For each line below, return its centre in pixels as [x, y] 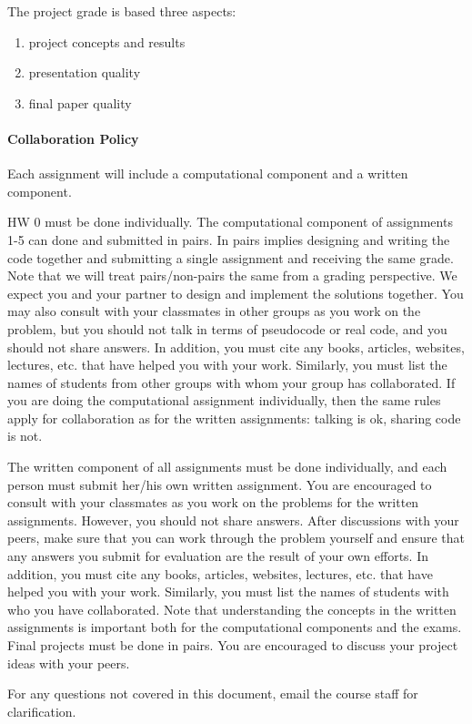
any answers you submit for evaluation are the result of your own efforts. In [218, 556]
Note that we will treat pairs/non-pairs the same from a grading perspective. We [232, 275]
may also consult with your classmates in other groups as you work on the [214, 311]
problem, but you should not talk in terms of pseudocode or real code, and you [227, 328]
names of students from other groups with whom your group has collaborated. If [231, 382]
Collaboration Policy [73, 138]
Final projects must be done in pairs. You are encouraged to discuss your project [233, 645]
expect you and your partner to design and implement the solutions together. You [236, 293]
